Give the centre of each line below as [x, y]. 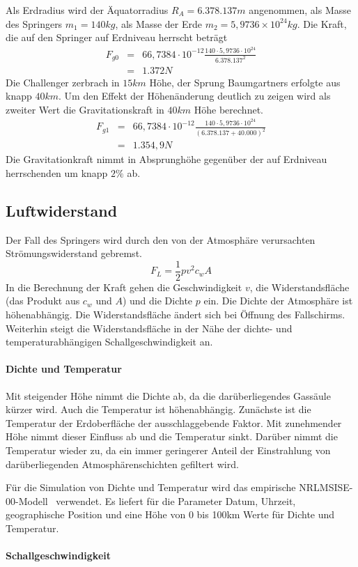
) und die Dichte [157, 301]
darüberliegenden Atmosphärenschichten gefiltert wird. [122, 464]
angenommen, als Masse [300, 10]
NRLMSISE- [326, 487]
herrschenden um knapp [57, 172]
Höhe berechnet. [228, 109]
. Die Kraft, [322, 23]
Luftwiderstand [62, 210]
